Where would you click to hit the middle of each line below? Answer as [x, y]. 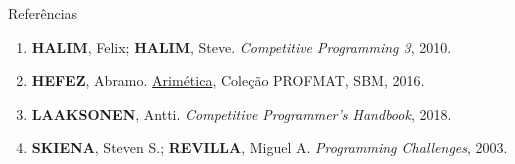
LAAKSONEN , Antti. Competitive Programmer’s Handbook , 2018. [241, 113]
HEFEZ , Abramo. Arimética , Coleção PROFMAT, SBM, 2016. [228, 80]
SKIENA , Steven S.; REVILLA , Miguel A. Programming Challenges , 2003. [269, 147]
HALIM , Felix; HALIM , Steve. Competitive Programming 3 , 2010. [241, 46]
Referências [43, 13]
